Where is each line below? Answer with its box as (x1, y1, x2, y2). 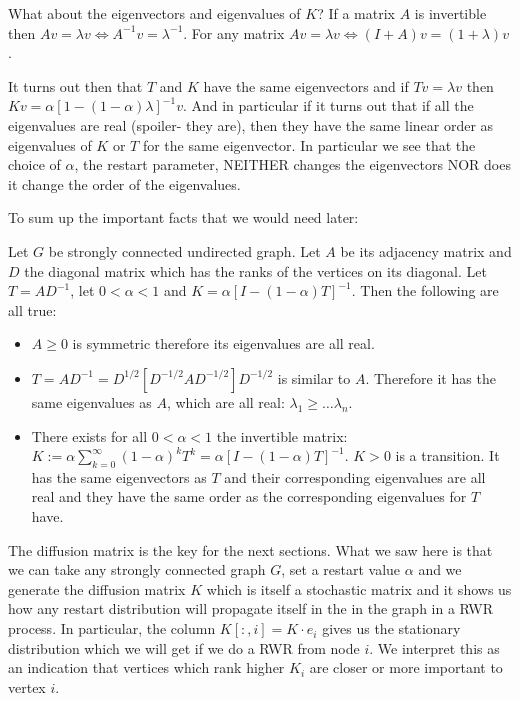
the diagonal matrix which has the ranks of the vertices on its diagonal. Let (24, 260, 487, 281)
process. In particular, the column (8, 618, 216, 639)
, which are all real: (166, 391, 285, 412)
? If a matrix (317, 3, 395, 23)
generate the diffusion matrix (8, 578, 186, 599)
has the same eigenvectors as (31, 466, 207, 487)
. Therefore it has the (365, 367, 496, 388)
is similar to (277, 367, 351, 388)
